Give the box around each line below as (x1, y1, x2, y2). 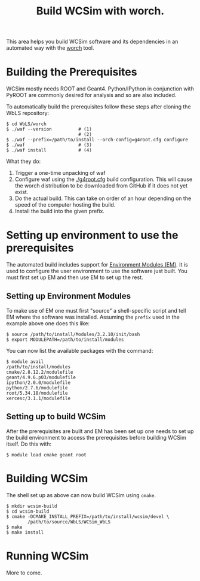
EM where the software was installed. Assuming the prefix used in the (6, 313, 180, 320)
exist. (14, 189, 29, 196)
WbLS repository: (6, 110, 50, 117)
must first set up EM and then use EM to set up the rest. (6, 274, 143, 281)
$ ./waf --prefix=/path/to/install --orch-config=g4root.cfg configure (6, 137, 188, 143)
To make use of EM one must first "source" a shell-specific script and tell (6, 307, 186, 314)
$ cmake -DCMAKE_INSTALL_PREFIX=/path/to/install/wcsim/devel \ (6, 513, 170, 519)
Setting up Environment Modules (6, 291, 131, 301)
